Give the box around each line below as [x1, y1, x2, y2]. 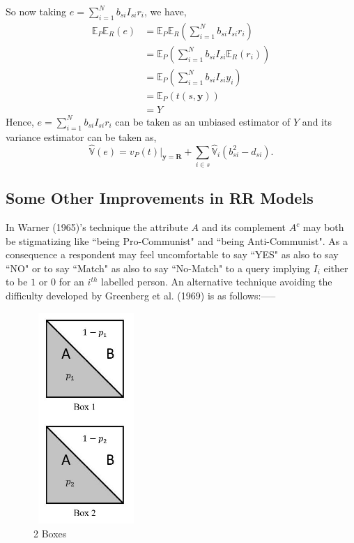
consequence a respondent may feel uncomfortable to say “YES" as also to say [6, 247, 339, 262]
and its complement [201, 220, 286, 235]
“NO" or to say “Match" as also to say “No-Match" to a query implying [6, 260, 310, 275]
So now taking [6, 4, 67, 18]
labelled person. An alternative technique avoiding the [101, 274, 332, 289]
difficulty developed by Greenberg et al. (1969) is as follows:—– [6, 288, 276, 303]
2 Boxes [33, 526, 67, 540]
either [323, 260, 348, 275]
